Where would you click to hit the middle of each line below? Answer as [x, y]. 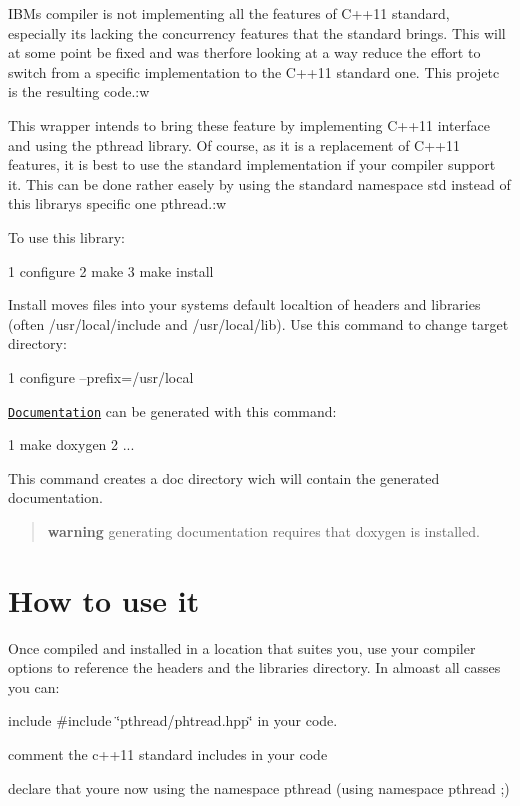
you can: [34, 686]
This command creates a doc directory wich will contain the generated [224, 477]
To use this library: [66, 236]
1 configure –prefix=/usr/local [101, 376]
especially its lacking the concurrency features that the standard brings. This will [257, 32]
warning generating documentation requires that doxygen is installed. [263, 530]
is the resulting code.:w [79, 91]
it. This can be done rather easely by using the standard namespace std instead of [259, 183]
